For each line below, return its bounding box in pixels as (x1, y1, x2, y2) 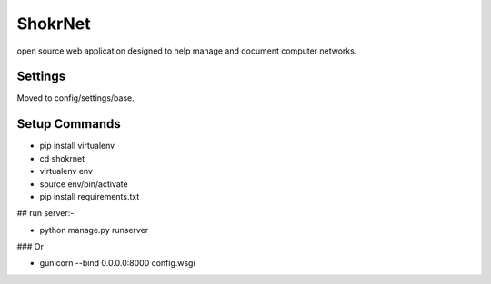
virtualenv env (39, 166, 93, 177)
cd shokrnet (39, 152, 85, 163)
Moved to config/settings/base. (16, 93, 135, 103)
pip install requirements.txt (39, 191, 140, 201)
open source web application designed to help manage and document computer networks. (16, 45, 357, 56)
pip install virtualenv (39, 141, 115, 152)
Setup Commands (16, 116, 122, 132)
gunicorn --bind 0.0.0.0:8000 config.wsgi (39, 258, 195, 269)
